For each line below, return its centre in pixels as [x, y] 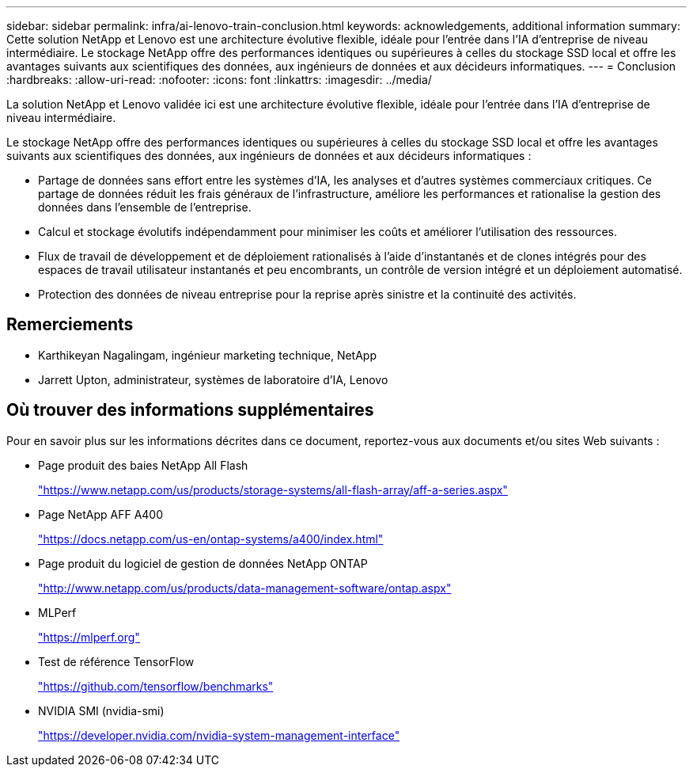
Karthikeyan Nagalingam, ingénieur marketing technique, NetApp [207, 355]
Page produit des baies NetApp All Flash [143, 465]
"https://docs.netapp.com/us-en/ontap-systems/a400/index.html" [211, 539]
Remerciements [70, 325]
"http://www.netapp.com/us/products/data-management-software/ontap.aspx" [245, 588]
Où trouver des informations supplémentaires [190, 410]
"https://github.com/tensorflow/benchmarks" [156, 686]
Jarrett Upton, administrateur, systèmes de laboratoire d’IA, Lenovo [213, 379]
